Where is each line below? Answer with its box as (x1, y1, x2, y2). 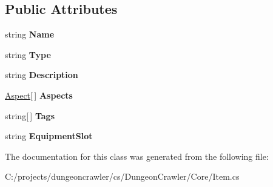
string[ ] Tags (5, 109, 55, 122)
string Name (5, 28, 55, 41)
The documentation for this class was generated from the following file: (5, 149, 269, 162)
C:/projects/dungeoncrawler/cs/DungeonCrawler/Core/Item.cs (5, 170, 240, 183)
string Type (5, 48, 51, 61)
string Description (5, 68, 78, 81)
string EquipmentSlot (5, 130, 93, 142)
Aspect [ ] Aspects (5, 88, 73, 101)
